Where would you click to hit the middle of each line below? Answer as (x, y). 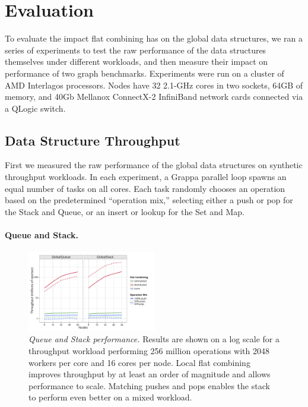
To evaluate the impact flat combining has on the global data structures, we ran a (154, 38)
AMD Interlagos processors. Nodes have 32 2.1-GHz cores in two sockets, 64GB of (154, 85)
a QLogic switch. (35, 108)
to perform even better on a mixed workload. (110, 397)
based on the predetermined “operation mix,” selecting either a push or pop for (149, 200)
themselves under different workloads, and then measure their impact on (136, 61)
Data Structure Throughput (93, 140)
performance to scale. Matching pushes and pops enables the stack (149, 385)
